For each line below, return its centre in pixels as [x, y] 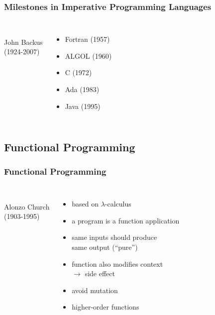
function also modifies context [117, 263]
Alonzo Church [27, 206]
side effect [100, 273]
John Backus [23, 42]
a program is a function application [126, 220]
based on [85, 204]
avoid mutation [95, 290]
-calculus [118, 204]
